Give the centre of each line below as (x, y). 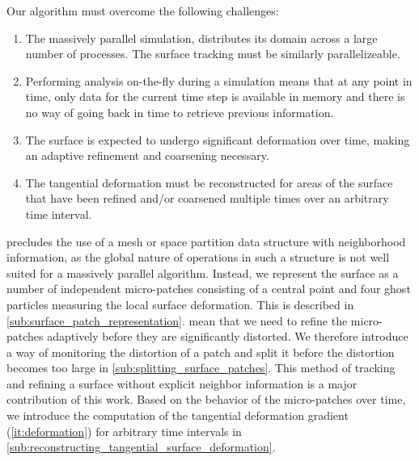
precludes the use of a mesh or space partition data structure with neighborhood (206, 241)
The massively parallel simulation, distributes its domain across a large (201, 38)
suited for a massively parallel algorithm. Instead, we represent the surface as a (203, 272)
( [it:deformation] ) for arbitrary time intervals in (124, 431)
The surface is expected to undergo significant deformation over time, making (218, 139)
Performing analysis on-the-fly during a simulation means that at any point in (219, 80)
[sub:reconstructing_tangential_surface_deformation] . (141, 447)
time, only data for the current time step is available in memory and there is (215, 96)
